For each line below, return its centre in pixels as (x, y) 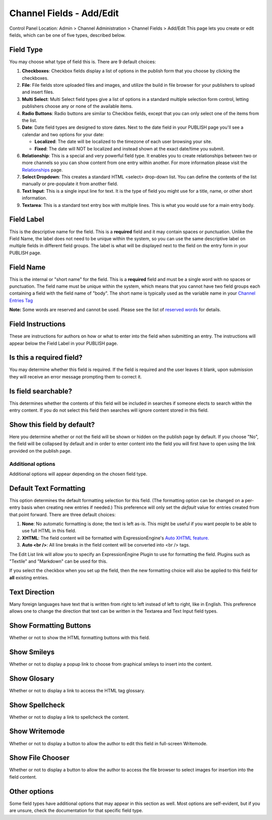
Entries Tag (21, 300)
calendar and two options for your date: (63, 134)
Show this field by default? (52, 425)
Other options (31, 791)
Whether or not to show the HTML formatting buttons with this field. (80, 637)
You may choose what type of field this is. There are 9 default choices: (83, 62)
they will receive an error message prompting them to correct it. (76, 376)
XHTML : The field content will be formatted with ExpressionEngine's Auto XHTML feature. (115, 538)
